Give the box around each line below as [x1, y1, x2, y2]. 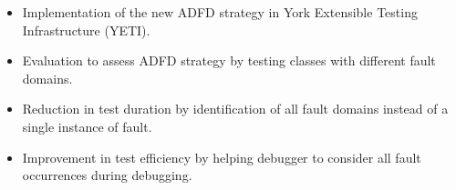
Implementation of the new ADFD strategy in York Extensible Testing [22, 3, 418, 21]
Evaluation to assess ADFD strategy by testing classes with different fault [22, 51, 436, 70]
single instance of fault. [22, 116, 152, 135]
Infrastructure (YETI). [22, 20, 150, 39]
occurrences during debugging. [22, 165, 192, 185]
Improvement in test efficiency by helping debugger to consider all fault [22, 147, 421, 166]
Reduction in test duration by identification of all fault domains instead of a [22, 99, 449, 118]
